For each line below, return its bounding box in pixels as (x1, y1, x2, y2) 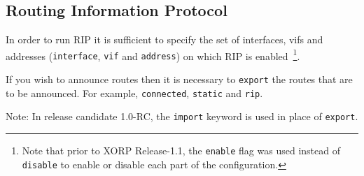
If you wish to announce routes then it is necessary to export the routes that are (6, 72, 353, 87)
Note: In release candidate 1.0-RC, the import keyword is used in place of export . (6, 109, 358, 124)
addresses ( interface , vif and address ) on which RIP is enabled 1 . (6, 46, 300, 63)
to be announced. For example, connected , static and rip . (6, 85, 263, 100)
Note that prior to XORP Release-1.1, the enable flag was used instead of (22, 143, 340, 158)
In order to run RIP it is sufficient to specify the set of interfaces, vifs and (6, 32, 323, 47)
